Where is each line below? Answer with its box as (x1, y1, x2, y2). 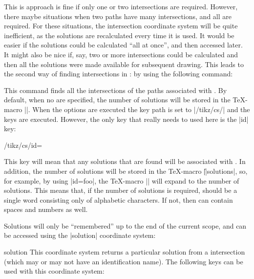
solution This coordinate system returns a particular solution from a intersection (4, 247, 245, 257)
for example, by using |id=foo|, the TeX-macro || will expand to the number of (4, 175, 239, 186)
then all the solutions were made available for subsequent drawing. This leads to (4, 59, 244, 69)
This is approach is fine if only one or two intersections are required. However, (4, 1, 238, 11)
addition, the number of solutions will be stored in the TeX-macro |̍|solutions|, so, (4, 165, 248, 176)
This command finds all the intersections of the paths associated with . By (4, 85, 227, 95)
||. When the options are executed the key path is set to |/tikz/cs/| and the (24, 104, 250, 114)
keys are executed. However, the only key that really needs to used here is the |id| (4, 114, 249, 124)
